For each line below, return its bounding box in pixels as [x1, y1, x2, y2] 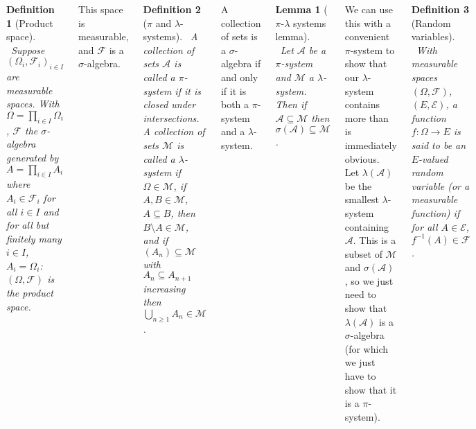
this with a [344, 15, 391, 30]
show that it [344, 382, 397, 396]
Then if [275, 97, 307, 112]
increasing [143, 281, 186, 295]
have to [344, 369, 376, 383]
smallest [344, 192, 379, 207]
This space [78, 2, 123, 16]
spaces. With [6, 96, 60, 111]
